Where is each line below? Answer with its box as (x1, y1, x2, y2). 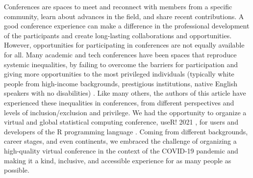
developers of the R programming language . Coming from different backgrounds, (4, 126, 248, 136)
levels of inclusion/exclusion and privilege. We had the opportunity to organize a (4, 107, 247, 117)
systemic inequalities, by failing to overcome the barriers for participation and (4, 59, 238, 69)
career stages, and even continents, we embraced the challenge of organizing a (4, 136, 237, 146)
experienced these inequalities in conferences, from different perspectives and (4, 97, 234, 107)
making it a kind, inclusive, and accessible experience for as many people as (4, 155, 231, 165)
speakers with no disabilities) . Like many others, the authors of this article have (4, 88, 246, 98)
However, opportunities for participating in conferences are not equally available (4, 40, 245, 50)
